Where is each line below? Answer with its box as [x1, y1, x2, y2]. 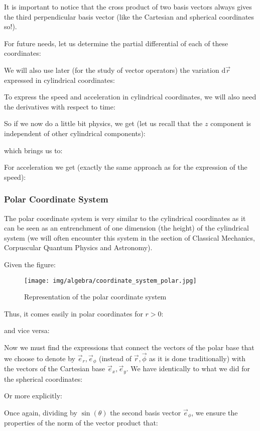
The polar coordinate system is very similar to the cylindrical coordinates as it [4, 212, 246, 223]
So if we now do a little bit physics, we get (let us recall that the [4, 118, 203, 129]
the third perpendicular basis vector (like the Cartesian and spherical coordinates [4, 11, 254, 22]
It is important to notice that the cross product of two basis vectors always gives [4, 2, 252, 12]
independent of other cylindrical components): [4, 128, 146, 138]
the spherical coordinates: [4, 373, 83, 384]
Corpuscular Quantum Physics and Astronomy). [4, 242, 153, 253]
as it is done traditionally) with [149, 353, 246, 363]
